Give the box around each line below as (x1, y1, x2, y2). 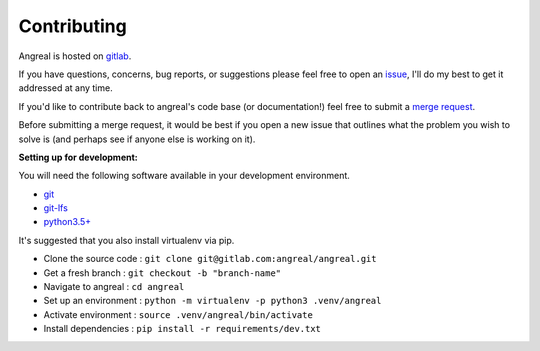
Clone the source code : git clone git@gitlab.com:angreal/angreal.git (43, 253, 377, 265)
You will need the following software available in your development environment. (18, 170, 350, 182)
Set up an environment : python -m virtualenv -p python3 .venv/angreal (43, 295, 382, 307)
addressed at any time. (18, 82, 114, 94)
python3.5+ (43, 216, 92, 228)
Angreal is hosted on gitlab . (18, 50, 132, 62)
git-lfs (43, 202, 69, 214)
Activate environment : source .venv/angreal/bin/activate (43, 308, 314, 320)
